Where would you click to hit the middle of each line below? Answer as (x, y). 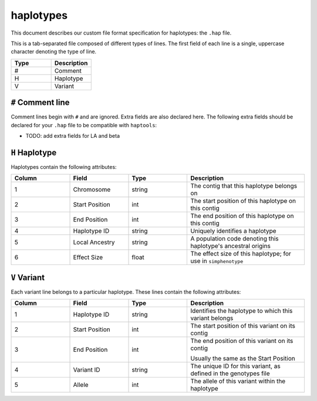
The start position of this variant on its (243, 326)
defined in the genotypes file (230, 373)
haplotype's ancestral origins (231, 246)
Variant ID (87, 370)
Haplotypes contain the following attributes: (64, 166)
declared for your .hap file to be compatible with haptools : (84, 125)
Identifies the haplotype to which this (242, 311)
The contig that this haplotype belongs (244, 186)
